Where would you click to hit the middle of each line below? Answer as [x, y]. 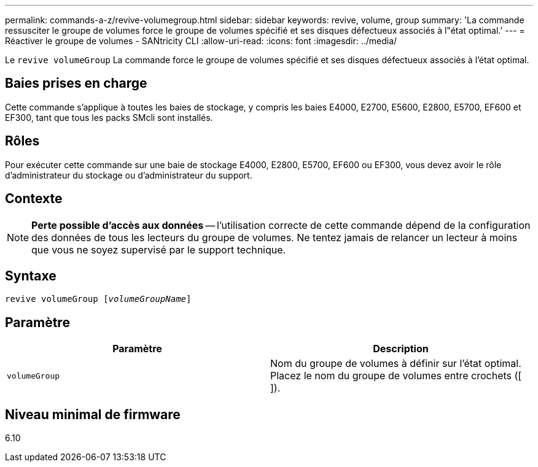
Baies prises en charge [76, 83]
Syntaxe [31, 276]
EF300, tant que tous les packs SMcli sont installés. [109, 117]
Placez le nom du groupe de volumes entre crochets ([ [396, 376]
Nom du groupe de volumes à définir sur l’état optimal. [396, 364]
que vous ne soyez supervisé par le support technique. [159, 249]
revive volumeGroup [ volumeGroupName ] [98, 299]
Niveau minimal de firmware [93, 414]
